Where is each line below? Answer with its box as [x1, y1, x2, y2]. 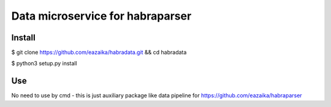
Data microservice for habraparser [11, 9, 192, 23]
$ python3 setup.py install [11, 60, 77, 67]
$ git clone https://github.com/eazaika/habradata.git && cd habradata [11, 49, 187, 56]
